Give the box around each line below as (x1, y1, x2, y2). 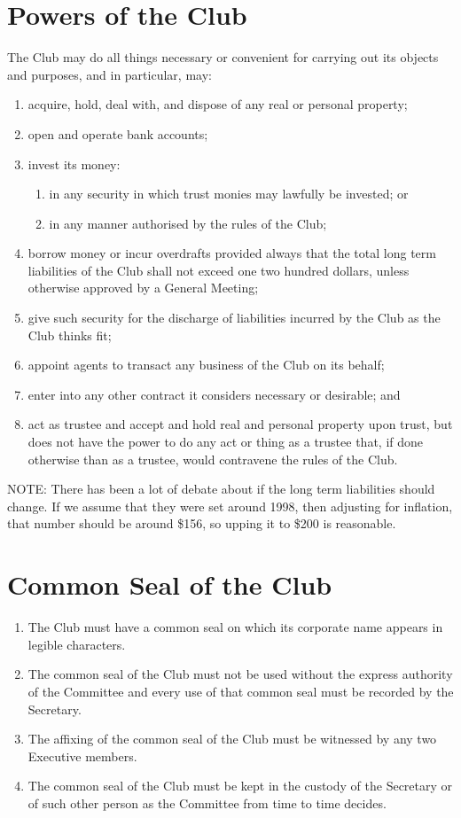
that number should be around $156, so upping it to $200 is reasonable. (7, 514, 396, 533)
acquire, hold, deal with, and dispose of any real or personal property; (27, 95, 408, 113)
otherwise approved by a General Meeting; (27, 278, 259, 297)
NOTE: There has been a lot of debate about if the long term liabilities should (7, 479, 435, 498)
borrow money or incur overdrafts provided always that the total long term (27, 244, 436, 262)
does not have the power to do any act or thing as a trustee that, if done (27, 432, 424, 451)
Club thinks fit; (27, 325, 112, 344)
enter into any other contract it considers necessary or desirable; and (27, 385, 401, 403)
